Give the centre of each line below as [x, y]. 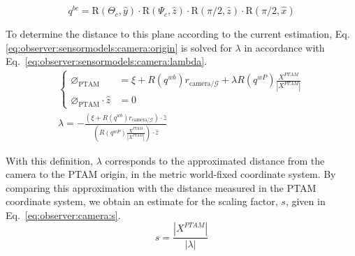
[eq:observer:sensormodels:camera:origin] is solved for [119, 47]
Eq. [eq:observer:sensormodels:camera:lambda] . [107, 61]
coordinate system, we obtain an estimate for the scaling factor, [142, 201]
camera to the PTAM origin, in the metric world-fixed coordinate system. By [171, 174]
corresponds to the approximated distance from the [215, 160]
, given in [305, 201]
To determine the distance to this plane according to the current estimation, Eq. [178, 34]
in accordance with [284, 47]
